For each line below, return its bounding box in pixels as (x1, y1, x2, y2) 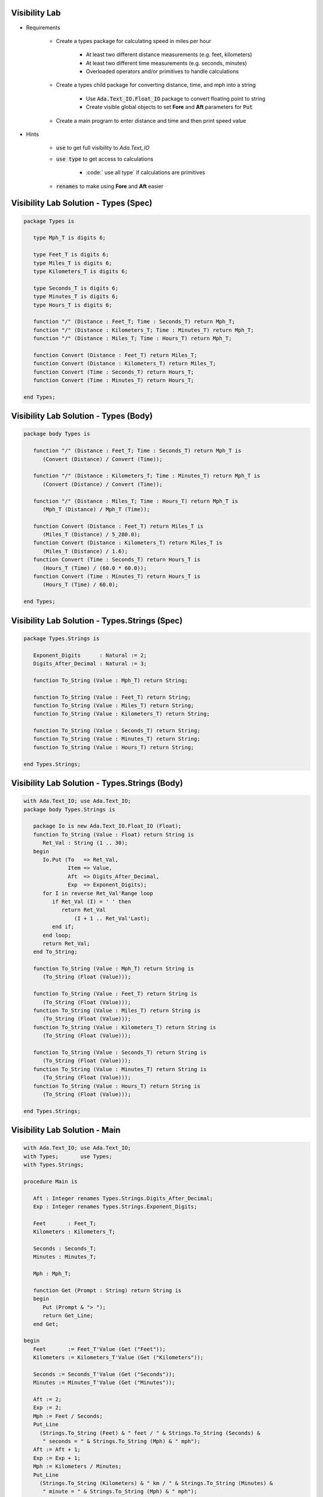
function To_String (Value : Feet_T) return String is (33, 990, 197, 997)
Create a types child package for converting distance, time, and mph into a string (56, 81, 256, 89)
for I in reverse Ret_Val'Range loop (42, 890, 154, 896)
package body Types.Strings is (23, 806, 116, 813)
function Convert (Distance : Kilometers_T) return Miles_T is (33, 540, 223, 546)
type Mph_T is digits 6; (33, 234, 106, 241)
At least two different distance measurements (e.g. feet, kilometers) (86, 51, 252, 58)
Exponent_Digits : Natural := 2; (33, 651, 147, 659)
